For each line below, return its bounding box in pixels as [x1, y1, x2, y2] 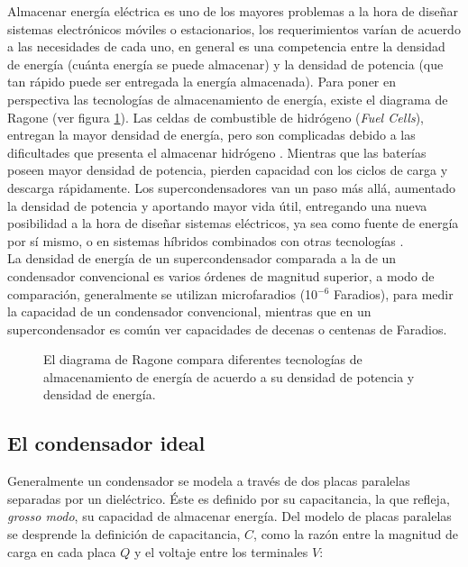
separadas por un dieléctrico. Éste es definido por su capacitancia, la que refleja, [7, 489, 450, 508]
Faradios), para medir [334, 284, 454, 303]
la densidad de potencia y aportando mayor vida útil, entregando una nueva [7, 196, 427, 215]
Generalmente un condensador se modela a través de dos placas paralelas [7, 471, 410, 490]
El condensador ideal [7, 429, 206, 457]
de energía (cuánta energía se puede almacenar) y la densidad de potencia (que [7, 54, 444, 73]
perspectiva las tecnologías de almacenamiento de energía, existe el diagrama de [7, 89, 448, 108]
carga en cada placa [7, 542, 116, 561]
